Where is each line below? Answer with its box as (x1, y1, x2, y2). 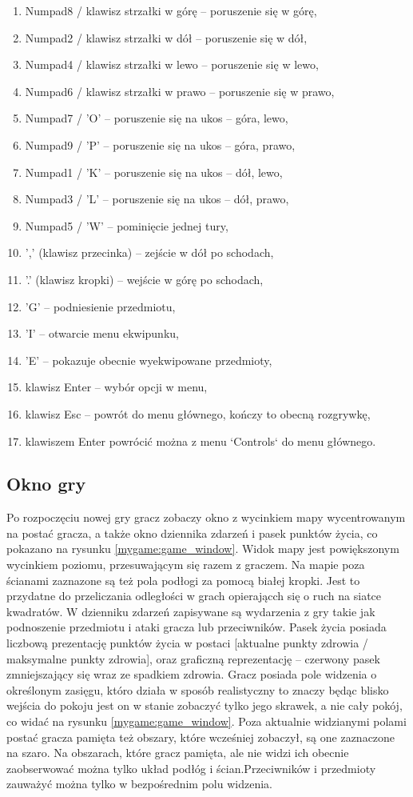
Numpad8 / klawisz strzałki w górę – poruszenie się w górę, (25, 2, 317, 18)
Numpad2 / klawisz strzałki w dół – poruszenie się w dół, (25, 29, 308, 46)
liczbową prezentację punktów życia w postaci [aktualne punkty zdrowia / (6, 635, 368, 651)
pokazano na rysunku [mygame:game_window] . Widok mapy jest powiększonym (6, 540, 399, 557)
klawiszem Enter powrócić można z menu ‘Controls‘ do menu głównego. (25, 432, 376, 449)
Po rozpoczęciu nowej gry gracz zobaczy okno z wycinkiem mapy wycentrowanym (6, 509, 406, 526)
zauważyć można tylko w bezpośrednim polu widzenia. (6, 775, 272, 792)
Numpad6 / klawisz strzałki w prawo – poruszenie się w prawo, (25, 82, 335, 99)
